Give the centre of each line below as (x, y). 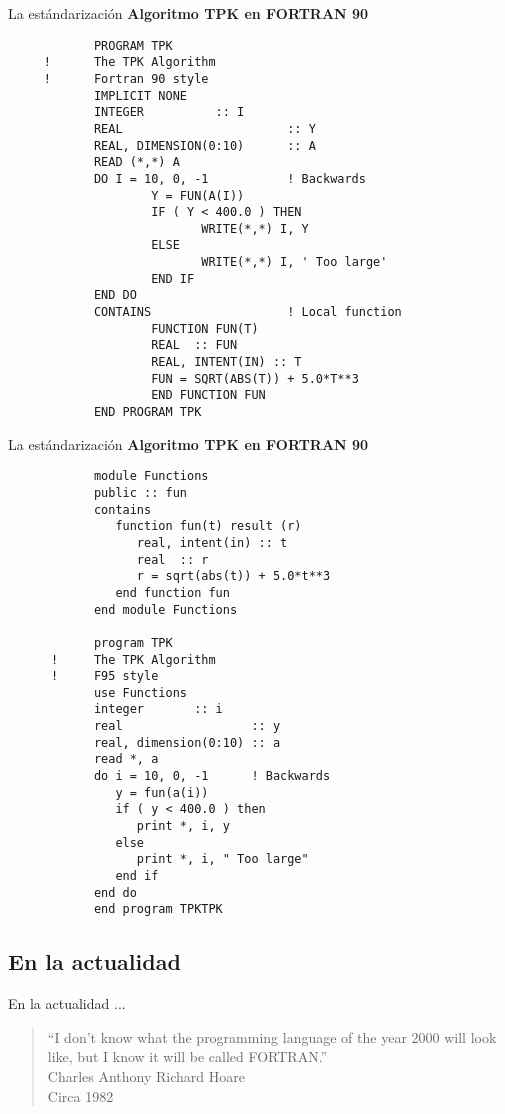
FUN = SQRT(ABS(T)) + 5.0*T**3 (255, 378)
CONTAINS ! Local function (247, 312)
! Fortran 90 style (126, 78)
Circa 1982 (80, 1095)
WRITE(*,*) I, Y (255, 228)
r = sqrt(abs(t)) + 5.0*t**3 (233, 576)
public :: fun (140, 492)
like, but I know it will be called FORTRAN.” (187, 1056)
